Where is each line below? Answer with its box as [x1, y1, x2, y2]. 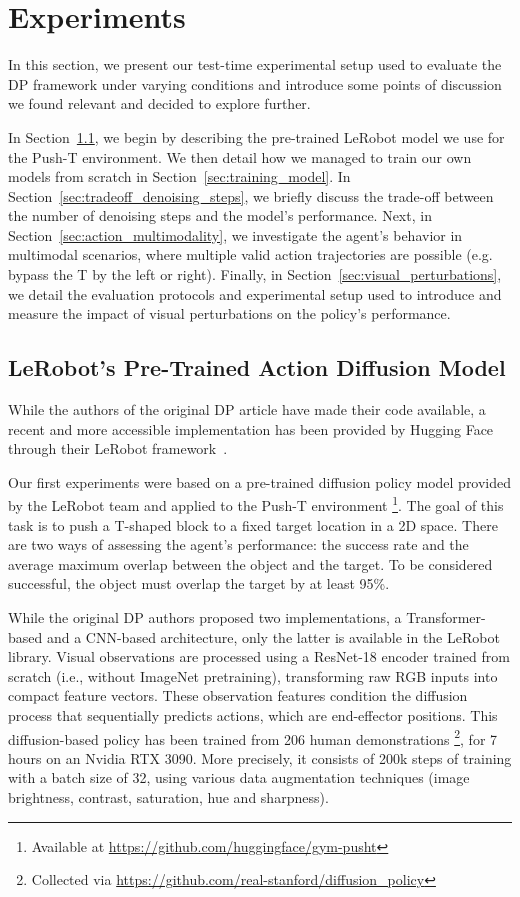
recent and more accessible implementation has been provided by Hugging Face [8, 418, 494, 439]
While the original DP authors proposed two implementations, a [8, 607, 402, 628]
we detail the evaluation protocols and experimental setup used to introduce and [8, 283, 502, 304]
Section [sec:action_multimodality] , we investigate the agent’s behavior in [8, 224, 463, 245]
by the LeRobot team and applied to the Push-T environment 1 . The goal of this [8, 492, 504, 516]
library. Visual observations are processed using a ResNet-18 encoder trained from [8, 646, 510, 667]
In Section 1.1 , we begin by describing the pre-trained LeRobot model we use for [8, 126, 505, 147]
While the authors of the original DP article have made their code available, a [8, 399, 486, 420]
